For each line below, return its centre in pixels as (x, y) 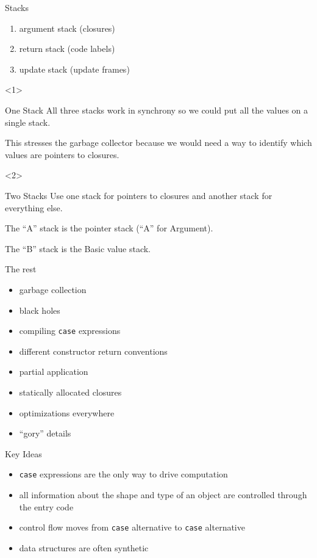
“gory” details (45, 433)
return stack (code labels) (67, 49)
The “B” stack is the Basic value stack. (78, 248)
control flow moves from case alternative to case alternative (132, 527)
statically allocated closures (70, 392)
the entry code (46, 506)
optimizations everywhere (67, 412)
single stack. (28, 122)
